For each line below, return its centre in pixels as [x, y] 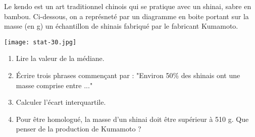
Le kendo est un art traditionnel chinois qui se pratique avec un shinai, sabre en [128, 6]
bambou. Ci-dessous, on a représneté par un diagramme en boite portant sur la [126, 16]
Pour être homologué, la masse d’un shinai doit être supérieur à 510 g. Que [132, 119]
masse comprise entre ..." [54, 85]
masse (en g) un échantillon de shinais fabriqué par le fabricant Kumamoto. [121, 26]
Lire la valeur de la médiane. [60, 58]
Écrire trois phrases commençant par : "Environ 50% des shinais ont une [128, 75]
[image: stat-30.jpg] [40, 42]
